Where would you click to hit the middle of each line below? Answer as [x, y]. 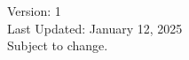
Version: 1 [34, 11]
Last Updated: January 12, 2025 [95, 28]
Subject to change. [58, 45]
